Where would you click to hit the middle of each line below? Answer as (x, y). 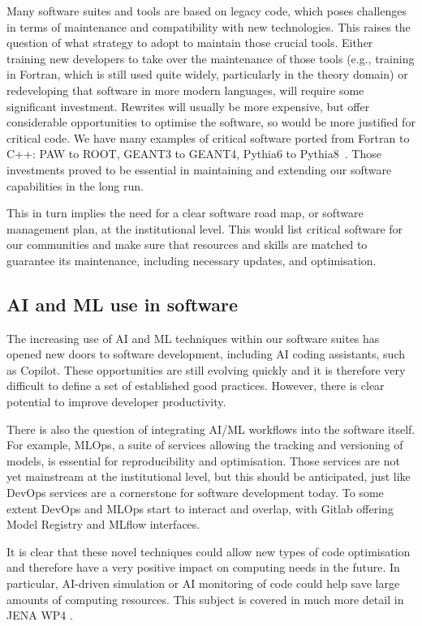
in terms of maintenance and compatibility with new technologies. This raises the (209, 26)
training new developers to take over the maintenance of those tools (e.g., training (211, 58)
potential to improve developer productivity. (116, 402)
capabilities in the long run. (75, 185)
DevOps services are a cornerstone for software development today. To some (195, 493)
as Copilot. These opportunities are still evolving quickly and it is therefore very (206, 369)
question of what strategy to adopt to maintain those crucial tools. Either (190, 43)
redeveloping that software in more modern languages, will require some (185, 90)
